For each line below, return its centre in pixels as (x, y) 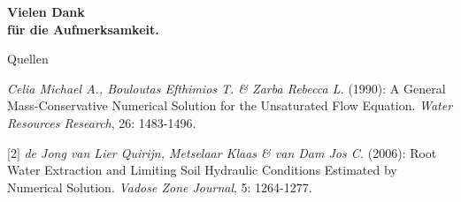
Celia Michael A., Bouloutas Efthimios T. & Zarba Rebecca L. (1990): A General (227, 88)
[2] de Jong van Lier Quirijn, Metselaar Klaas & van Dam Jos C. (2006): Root (222, 152)
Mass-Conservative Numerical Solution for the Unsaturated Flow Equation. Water (230, 105)
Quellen (28, 59)
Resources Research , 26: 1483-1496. (102, 122)
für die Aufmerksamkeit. (83, 29)
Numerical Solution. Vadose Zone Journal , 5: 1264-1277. (160, 187)
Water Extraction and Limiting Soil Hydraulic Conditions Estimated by (202, 170)
